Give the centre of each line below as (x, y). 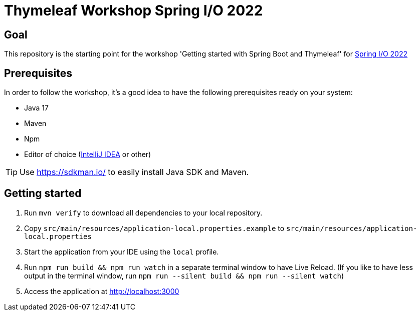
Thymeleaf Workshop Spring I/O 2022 (134, 10)
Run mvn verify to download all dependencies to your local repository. (143, 212)
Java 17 (36, 108)
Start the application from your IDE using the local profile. (122, 251)
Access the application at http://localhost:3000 (102, 291)
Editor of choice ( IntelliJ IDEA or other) (88, 154)
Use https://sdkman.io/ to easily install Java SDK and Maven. (134, 172)
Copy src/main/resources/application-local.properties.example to (154, 228)
